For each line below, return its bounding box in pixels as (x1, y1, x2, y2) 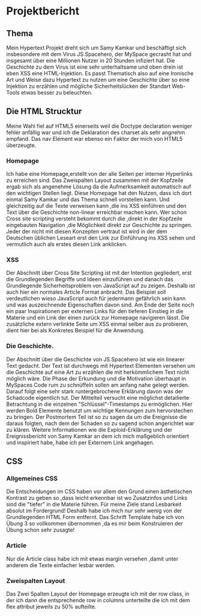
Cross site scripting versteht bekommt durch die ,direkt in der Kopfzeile (6, 215, 183, 222)
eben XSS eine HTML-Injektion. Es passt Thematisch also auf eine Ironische (6, 70, 194, 76)
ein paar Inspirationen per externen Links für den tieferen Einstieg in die (6, 308, 184, 315)
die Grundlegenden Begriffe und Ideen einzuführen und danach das (6, 276, 174, 283)
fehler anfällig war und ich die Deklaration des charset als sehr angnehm (6, 128, 185, 136)
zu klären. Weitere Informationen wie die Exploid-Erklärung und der (6, 426, 173, 433)
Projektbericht (6, 4, 80, 18)
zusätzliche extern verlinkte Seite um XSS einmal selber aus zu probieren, (6, 320, 189, 328)
